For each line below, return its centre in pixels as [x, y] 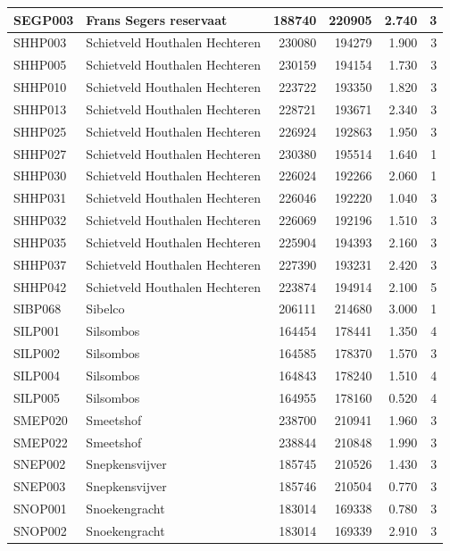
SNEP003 [40, 486]
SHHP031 [40, 198]
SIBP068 [37, 309]
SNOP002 [40, 530]
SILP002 [37, 353]
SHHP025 [40, 131]
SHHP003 [40, 42]
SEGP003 [44, 19]
